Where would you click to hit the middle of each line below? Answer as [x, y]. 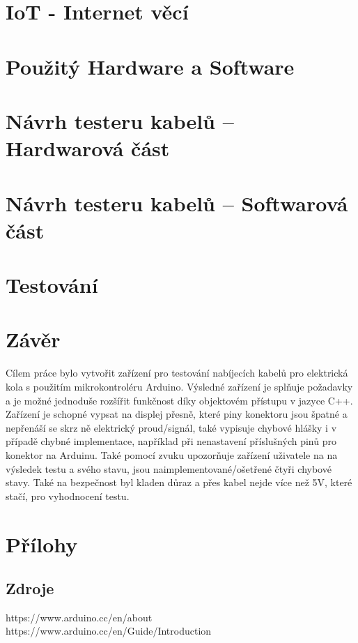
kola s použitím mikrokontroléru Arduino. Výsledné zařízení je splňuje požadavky [179, 386]
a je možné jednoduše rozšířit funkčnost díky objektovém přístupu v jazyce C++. [179, 400]
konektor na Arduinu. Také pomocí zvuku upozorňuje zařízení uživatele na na [172, 454]
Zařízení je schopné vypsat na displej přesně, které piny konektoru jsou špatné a [177, 414]
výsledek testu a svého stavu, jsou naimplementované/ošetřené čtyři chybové [169, 468]
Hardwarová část [88, 148]
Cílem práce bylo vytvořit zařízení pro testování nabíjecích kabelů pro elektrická [177, 373]
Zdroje [30, 588]
